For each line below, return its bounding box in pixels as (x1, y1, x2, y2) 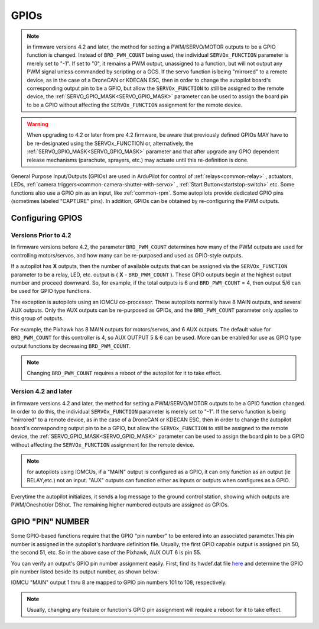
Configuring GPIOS (11, 213, 83, 223)
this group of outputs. (11, 315, 64, 322)
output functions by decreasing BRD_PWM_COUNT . (11, 342, 131, 349)
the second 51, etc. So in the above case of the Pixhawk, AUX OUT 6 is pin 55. (11, 549, 201, 556)
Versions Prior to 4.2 (11, 231, 71, 239)
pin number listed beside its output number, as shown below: (11, 568, 159, 575)
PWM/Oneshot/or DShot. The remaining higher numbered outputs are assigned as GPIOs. (11, 501, 229, 508)
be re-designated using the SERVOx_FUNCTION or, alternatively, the (27, 140, 194, 147)
